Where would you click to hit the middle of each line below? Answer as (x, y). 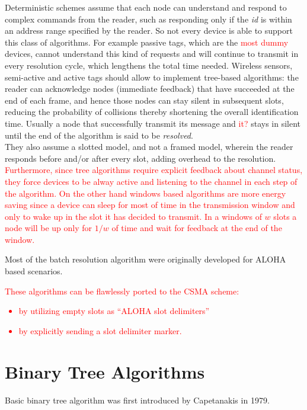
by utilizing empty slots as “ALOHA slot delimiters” (114, 311)
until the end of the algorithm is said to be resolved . (99, 135)
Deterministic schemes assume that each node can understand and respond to (146, 7)
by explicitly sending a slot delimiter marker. (100, 330)
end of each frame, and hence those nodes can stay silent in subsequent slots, (144, 100)
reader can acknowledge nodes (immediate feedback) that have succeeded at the (150, 89)
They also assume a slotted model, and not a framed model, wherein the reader (149, 147)
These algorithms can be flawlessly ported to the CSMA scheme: (122, 291)
